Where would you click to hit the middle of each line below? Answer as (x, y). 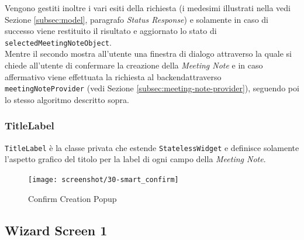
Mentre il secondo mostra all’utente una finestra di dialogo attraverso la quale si (148, 54)
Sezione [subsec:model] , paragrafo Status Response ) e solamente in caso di (137, 19)
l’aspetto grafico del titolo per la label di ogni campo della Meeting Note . (135, 159)
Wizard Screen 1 (56, 230)
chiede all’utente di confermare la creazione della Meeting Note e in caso (134, 65)
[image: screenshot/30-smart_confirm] (103, 179)
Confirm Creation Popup (72, 198)
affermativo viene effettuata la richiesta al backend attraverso (113, 76)
